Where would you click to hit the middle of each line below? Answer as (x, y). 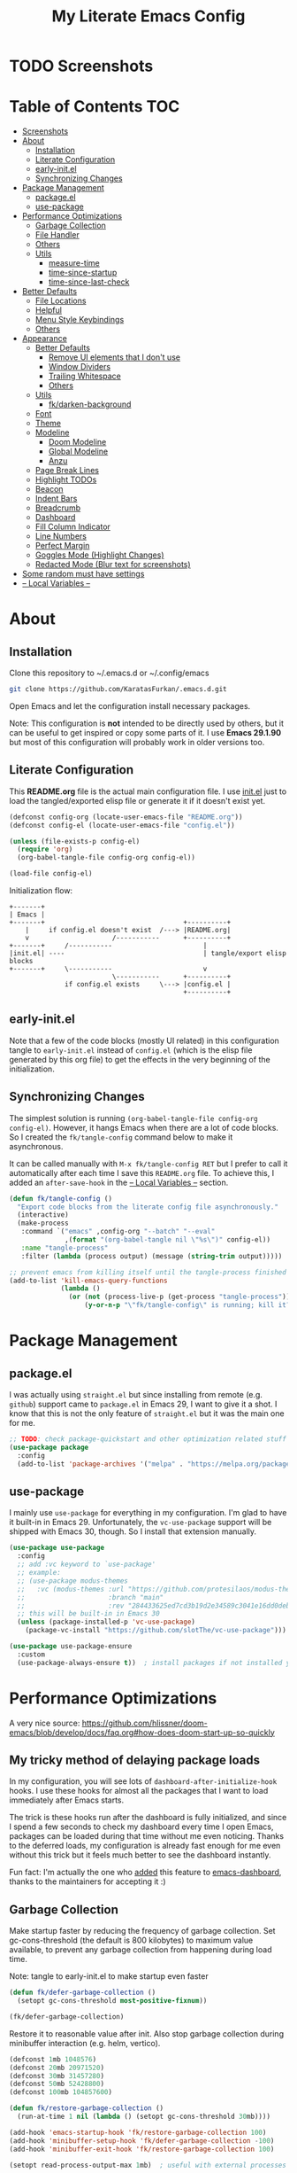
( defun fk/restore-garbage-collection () (87, 2108)
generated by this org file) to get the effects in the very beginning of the (140, 1059)
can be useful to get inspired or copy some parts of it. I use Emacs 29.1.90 (145, 732)
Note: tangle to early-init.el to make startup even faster (109, 1976)
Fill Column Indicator (72, 527)
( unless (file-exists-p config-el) (75, 841)
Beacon (49, 489)
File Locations (61, 301)
